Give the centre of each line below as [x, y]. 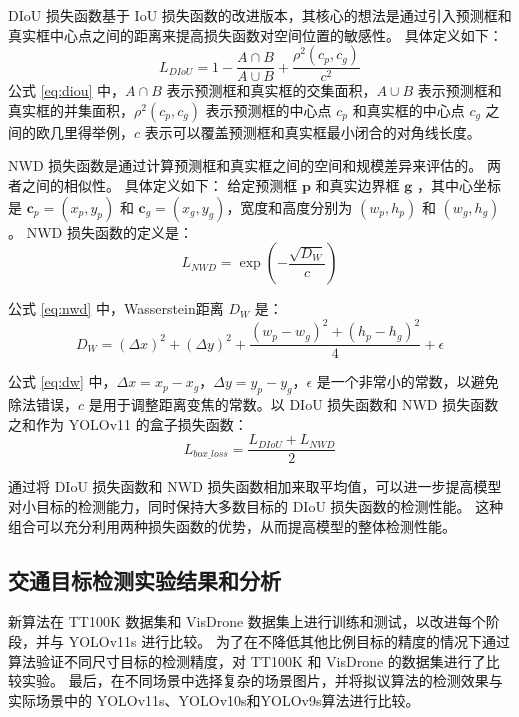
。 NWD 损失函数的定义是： [100, 231]
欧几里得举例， [84, 131]
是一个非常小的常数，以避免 [407, 381]
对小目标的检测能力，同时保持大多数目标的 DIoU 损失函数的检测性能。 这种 [256, 505]
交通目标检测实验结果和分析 [144, 579]
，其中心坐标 [459, 185]
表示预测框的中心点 [268, 109]
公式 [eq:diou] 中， [67, 90]
